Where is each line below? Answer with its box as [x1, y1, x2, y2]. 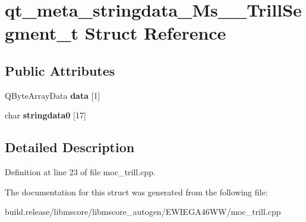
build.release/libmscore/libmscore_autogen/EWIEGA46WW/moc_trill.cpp [5, 205, 281, 218]
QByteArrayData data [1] [5, 89, 100, 101]
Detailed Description [5, 138, 135, 156]
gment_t [5, 21, 79, 45]
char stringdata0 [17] [5, 109, 86, 121]
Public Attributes [5, 61, 115, 79]
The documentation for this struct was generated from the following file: [5, 185, 268, 198]
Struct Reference [84, 21, 226, 45]
